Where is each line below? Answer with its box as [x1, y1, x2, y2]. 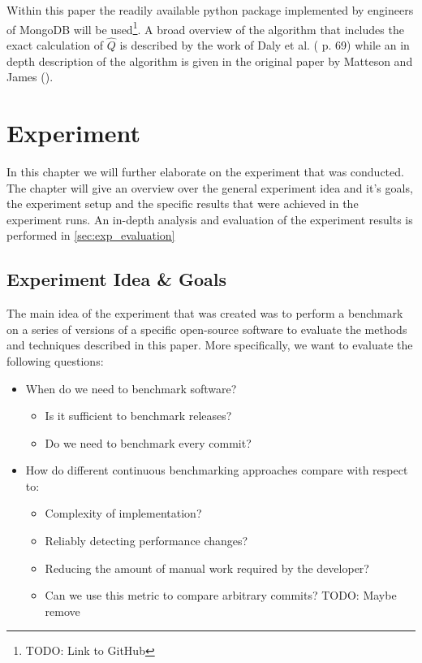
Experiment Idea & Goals [6, 266, 227, 292]
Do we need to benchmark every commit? [45, 434, 252, 451]
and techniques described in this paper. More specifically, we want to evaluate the [6, 336, 413, 353]
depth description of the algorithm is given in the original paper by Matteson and [6, 52, 413, 69]
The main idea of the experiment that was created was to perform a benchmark [6, 305, 403, 322]
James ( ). [6, 68, 54, 85]
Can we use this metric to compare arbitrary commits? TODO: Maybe [45, 587, 397, 604]
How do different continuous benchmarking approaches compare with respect [25, 461, 408, 479]
